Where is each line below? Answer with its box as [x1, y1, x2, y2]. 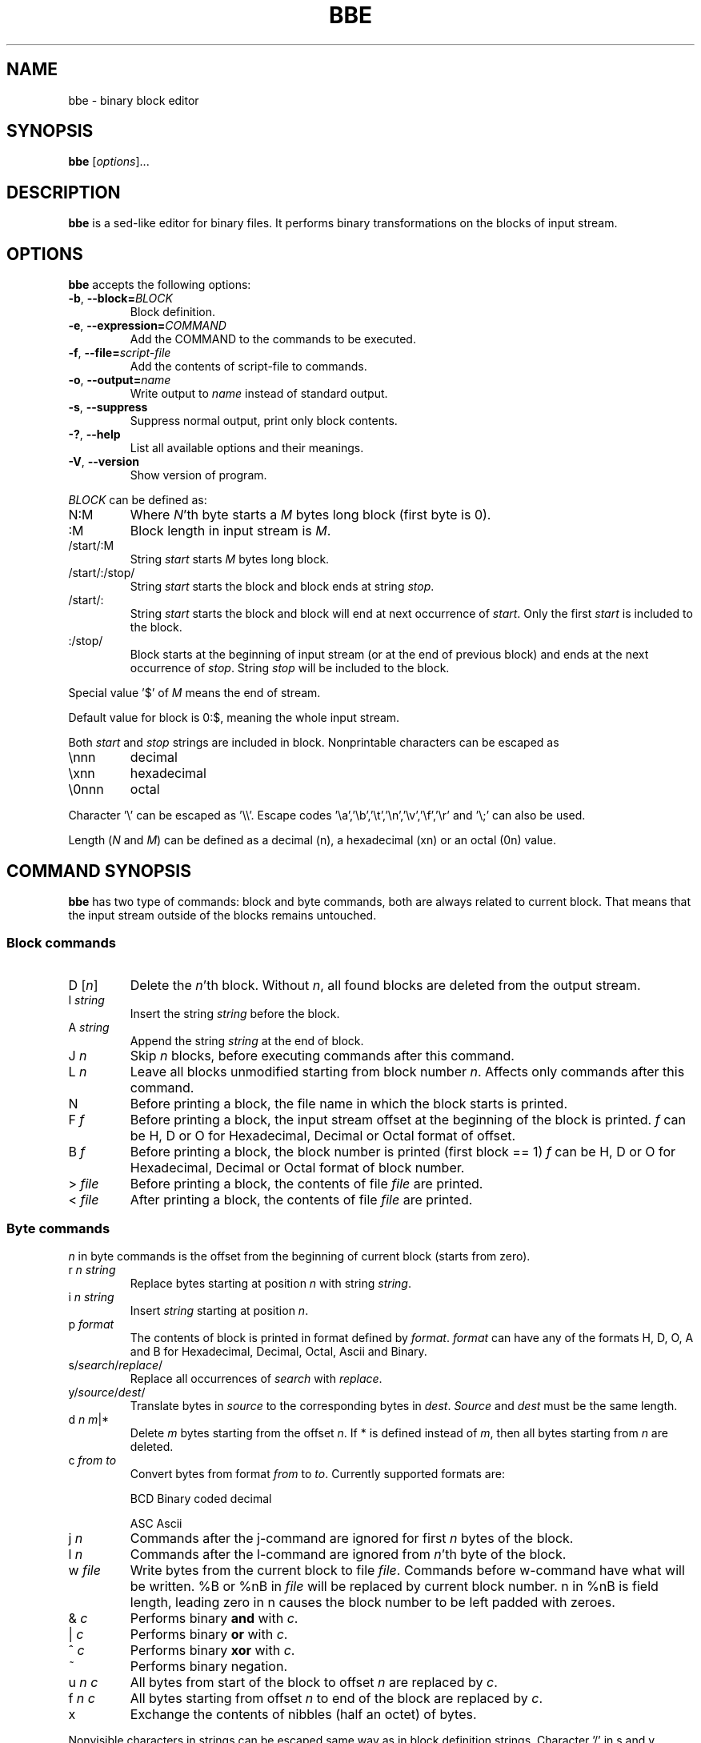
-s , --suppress [68, 400, 148, 415]
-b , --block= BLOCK [68, 291, 173, 306]
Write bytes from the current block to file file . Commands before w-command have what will [130, 1562, 685, 1579]
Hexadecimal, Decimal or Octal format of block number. [130, 1159, 465, 1176]
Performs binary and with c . [130, 1610, 298, 1627]
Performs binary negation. [130, 1658, 288, 1675]
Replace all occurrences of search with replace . [130, 1372, 383, 1386]
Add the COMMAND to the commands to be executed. [130, 332, 416, 347]
